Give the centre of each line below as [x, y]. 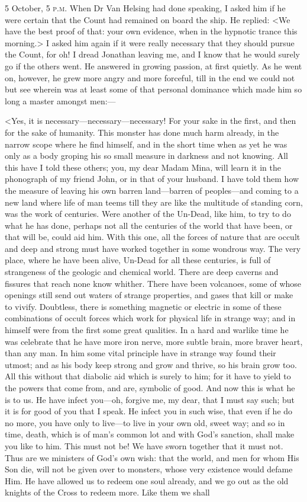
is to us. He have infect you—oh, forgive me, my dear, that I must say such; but [150, 399]
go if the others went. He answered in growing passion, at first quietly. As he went [153, 65]
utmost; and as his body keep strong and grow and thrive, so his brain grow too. [151, 364]
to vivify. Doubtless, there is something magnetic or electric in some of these [143, 306]
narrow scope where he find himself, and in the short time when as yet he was [146, 144]
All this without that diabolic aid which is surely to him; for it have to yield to [148, 376]
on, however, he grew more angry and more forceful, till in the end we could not [150, 77]
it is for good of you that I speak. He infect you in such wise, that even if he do [149, 411]
